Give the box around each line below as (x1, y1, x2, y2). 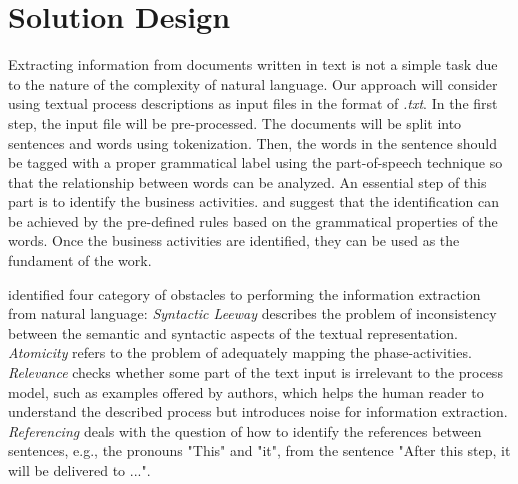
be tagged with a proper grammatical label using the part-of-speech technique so (8, 152, 503, 173)
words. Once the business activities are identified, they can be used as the (8, 230, 460, 251)
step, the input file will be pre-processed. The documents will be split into (8, 112, 462, 133)
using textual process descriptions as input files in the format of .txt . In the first (8, 93, 498, 114)
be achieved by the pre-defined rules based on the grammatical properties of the (8, 210, 498, 231)
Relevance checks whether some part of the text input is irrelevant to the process (8, 362, 503, 383)
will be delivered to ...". (8, 460, 151, 480)
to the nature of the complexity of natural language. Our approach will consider (8, 73, 498, 94)
